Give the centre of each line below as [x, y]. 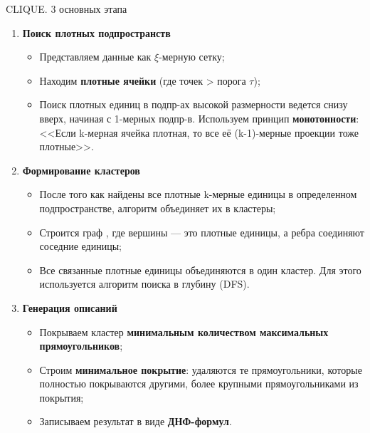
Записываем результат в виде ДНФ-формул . [136, 421]
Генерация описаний [70, 307]
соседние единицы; [80, 246]
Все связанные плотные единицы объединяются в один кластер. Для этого [200, 270]
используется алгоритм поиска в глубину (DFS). [144, 284]
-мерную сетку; [192, 57]
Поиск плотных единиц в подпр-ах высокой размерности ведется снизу [194, 104]
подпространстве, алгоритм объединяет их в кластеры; [158, 208]
